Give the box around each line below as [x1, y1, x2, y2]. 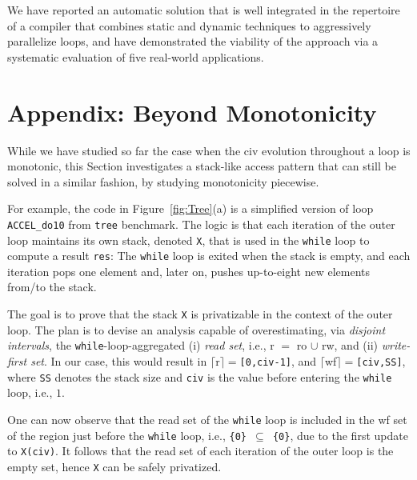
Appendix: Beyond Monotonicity [7, 95, 377, 128]
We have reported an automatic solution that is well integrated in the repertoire [7, 2, 400, 18]
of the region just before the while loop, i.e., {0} [7, 426, 247, 443]
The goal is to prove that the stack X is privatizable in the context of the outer [7, 306, 393, 322]
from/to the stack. [7, 278, 97, 295]
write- [381, 337, 411, 354]
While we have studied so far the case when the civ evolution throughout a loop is [7, 142, 411, 158]
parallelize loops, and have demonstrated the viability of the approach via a [7, 33, 379, 50]
